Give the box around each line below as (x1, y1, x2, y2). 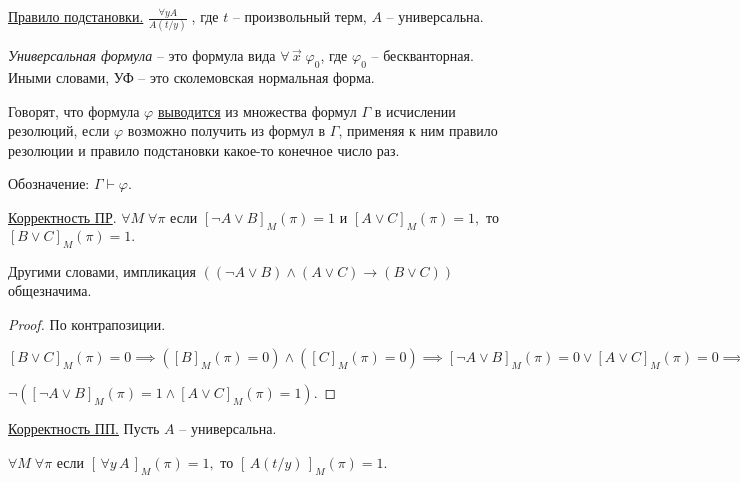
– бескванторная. (371, 45, 474, 66)
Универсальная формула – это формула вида (8, 45, 276, 66)
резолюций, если (8, 120, 110, 141)
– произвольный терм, (232, 6, 367, 26)
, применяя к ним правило (338, 120, 498, 141)
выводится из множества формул (157, 100, 357, 121)
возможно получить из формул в (127, 120, 326, 141)
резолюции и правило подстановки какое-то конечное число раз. (8, 139, 400, 160)
